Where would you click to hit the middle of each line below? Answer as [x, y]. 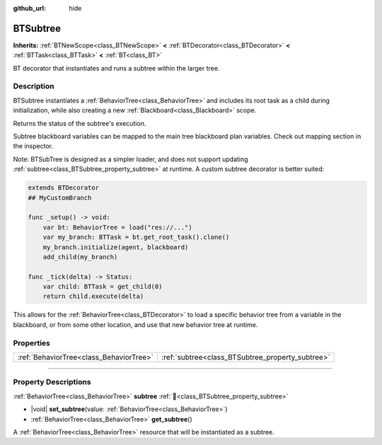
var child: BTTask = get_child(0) [103, 287]
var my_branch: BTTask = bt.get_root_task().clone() [136, 237]
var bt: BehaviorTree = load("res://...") [117, 227]
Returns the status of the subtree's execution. [80, 123]
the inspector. [33, 146]
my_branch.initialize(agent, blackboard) [116, 247]
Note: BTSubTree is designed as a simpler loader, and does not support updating [131, 159]
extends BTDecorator [63, 188]
